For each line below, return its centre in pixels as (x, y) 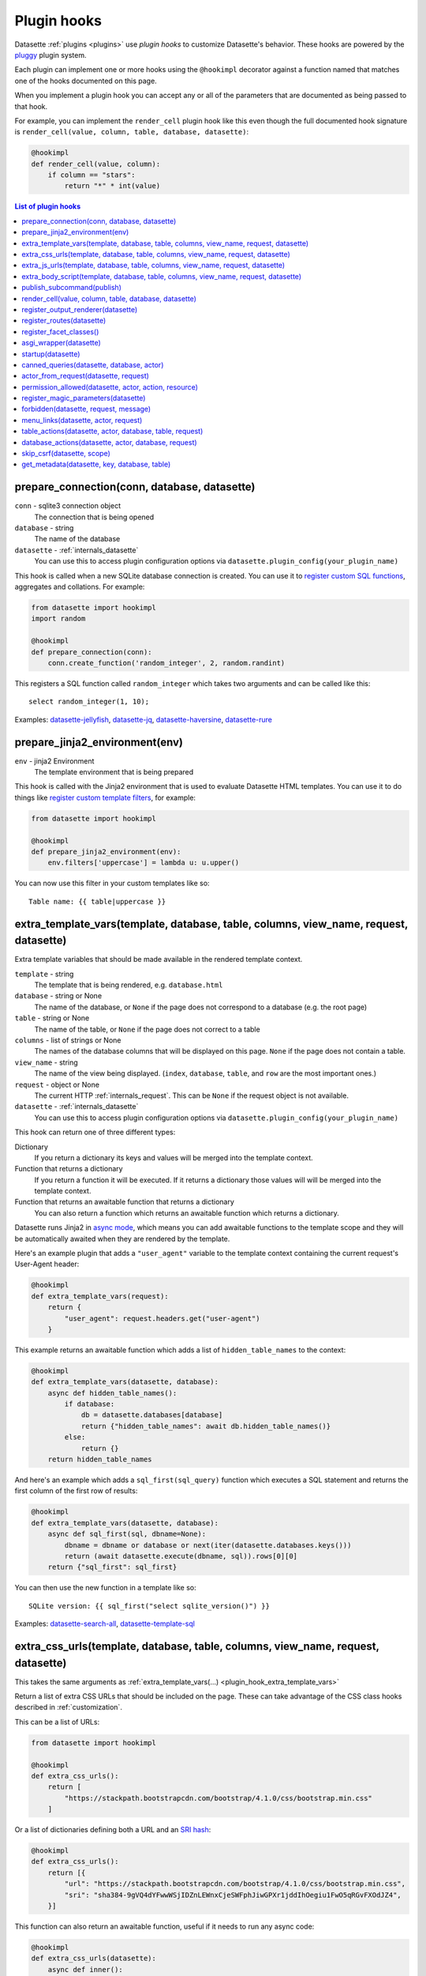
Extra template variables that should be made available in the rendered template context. (159, 960)
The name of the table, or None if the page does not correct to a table (147, 1029)
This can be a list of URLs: (57, 1721)
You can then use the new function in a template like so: (105, 1588)
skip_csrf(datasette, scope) (66, 454)
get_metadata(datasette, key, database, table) (96, 464)
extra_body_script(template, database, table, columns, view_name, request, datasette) (162, 276)
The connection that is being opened (94, 517)
